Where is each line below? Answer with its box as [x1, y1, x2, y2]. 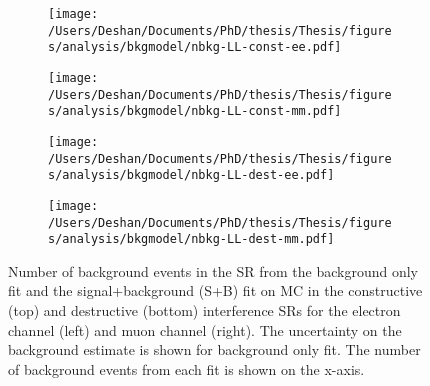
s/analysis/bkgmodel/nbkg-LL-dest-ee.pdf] [48, 168, 335, 183]
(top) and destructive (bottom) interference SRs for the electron [8, 300, 401, 321]
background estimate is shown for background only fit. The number [8, 339, 421, 360]
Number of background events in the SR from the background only [8, 260, 418, 281]
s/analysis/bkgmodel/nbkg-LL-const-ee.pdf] [48, 40, 342, 55]
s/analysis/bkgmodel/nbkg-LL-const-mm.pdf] [48, 104, 342, 119]
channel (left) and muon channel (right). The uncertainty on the [8, 319, 402, 340]
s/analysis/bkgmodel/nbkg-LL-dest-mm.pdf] [48, 232, 335, 247]
